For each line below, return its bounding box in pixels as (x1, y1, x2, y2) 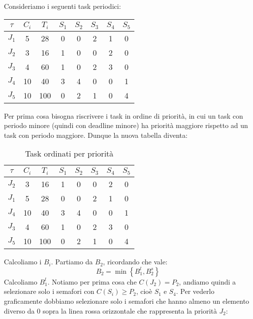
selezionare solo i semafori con (4, 286, 95, 296)
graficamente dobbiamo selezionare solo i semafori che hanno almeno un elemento (4, 296, 250, 306)
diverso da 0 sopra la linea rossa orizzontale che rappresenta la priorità (4, 305, 217, 316)
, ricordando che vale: (103, 256, 168, 267)
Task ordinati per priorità (25, 148, 114, 159)
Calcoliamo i (4, 256, 42, 267)
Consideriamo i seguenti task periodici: (4, 1, 121, 11)
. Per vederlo (176, 286, 215, 296)
